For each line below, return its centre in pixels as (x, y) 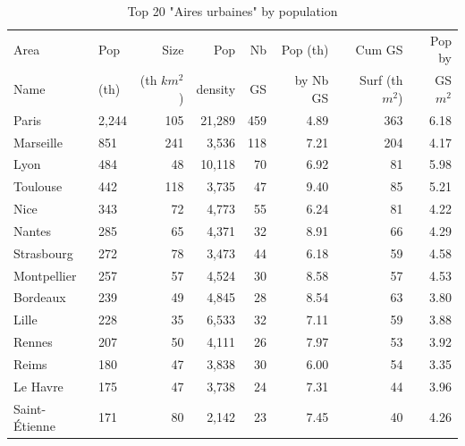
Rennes (33, 342)
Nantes (33, 230)
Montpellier (45, 275)
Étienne (34, 426)
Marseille (38, 142)
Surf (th (381, 80)
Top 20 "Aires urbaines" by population (232, 11)
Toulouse (38, 186)
